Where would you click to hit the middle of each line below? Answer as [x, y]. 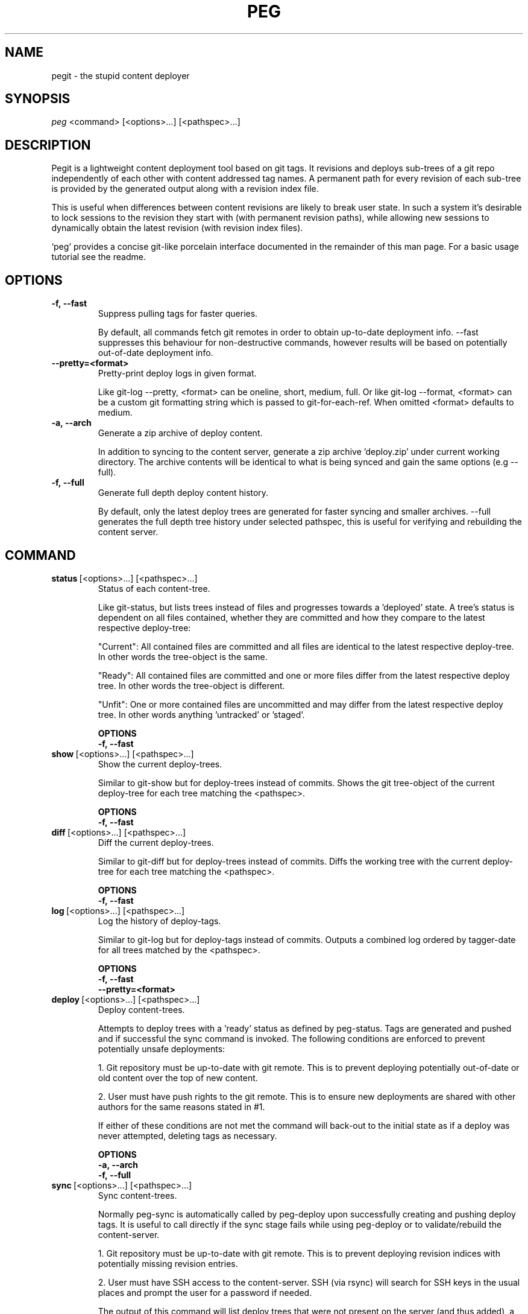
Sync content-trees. [137, 1195]
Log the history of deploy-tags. [159, 921]
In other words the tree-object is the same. [183, 656]
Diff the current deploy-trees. [156, 842]
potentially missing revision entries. [168, 1263]
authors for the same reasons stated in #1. [181, 1106]
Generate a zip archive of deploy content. [180, 433]
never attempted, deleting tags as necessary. [187, 1135]
